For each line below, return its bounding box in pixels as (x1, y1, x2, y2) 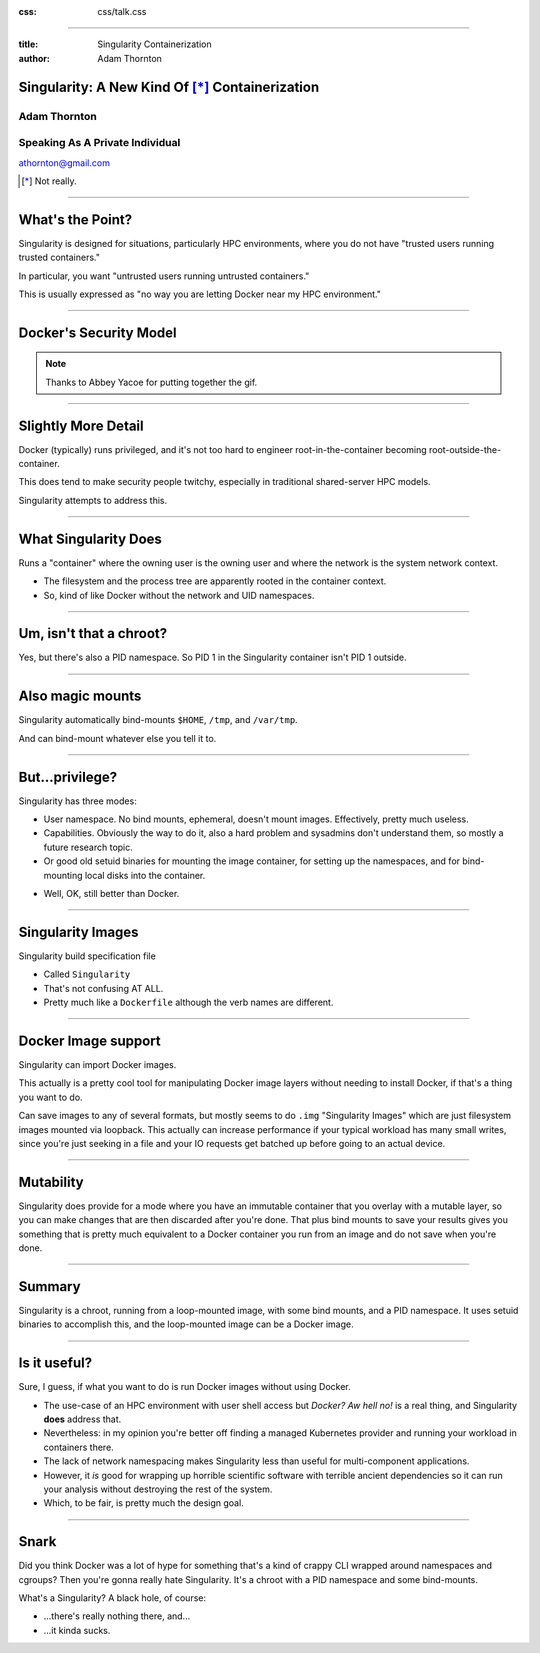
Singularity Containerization (97, 38, 212, 50)
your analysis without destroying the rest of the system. (43, 1483, 273, 1495)
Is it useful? (18, 1355, 93, 1372)
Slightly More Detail (18, 417, 144, 434)
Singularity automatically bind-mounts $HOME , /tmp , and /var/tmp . (18, 714, 299, 726)
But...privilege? (18, 768, 118, 785)
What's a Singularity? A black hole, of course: (18, 1592, 207, 1604)
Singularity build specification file (18, 950, 157, 962)
